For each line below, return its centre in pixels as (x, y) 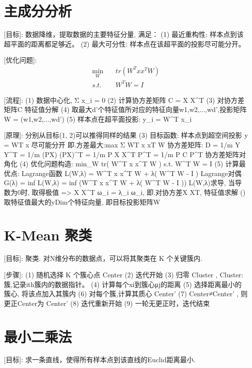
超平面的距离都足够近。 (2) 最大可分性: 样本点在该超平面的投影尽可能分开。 (125, 43)
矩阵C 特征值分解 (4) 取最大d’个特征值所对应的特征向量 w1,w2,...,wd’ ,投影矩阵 (125, 109)
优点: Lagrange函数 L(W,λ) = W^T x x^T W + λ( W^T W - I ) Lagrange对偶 (123, 173)
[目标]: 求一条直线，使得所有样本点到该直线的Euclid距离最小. (100, 360)
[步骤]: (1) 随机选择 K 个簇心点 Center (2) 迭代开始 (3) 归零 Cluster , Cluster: (124, 274)
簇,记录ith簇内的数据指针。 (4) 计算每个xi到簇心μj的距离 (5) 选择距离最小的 (123, 284)
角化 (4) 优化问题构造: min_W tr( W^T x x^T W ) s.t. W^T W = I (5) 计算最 (125, 164)
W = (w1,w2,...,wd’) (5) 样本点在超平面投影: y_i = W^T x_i (98, 119)
